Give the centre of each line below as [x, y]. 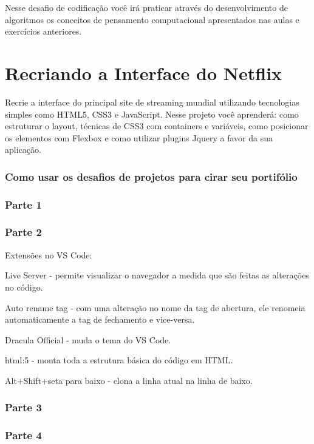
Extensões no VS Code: [49, 254]
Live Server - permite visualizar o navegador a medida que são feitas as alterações [157, 275]
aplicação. [23, 150]
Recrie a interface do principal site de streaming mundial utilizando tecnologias [152, 102]
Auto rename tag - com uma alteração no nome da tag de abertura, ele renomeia [155, 307]
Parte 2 [23, 232]
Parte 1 [23, 204]
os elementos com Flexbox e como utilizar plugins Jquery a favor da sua [139, 137]
